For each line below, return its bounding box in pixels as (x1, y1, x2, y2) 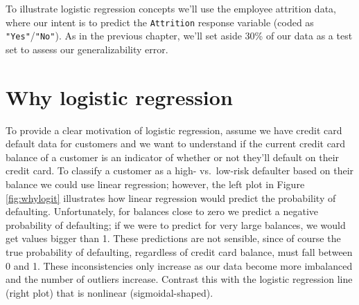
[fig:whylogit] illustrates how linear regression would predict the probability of (6, 190, 336, 205)
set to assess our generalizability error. (6, 41, 168, 56)
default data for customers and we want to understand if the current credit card (6, 136, 346, 151)
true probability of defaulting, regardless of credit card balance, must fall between (6, 244, 353, 259)
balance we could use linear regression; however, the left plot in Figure (6, 177, 305, 191)
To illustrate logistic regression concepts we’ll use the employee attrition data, (6, 1, 336, 15)
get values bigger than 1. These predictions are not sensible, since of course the (6, 231, 341, 246)
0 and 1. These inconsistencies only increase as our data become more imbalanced (6, 258, 353, 272)
